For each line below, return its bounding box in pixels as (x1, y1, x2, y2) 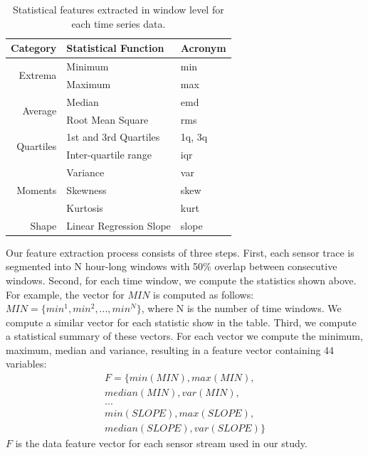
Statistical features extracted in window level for (13, 2, 224, 16)
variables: (6, 356, 47, 371)
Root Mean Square (66, 112, 149, 127)
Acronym (180, 41, 226, 55)
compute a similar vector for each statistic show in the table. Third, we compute (6, 314, 357, 329)
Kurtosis (66, 200, 103, 215)
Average (22, 103, 57, 118)
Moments (16, 182, 57, 197)
